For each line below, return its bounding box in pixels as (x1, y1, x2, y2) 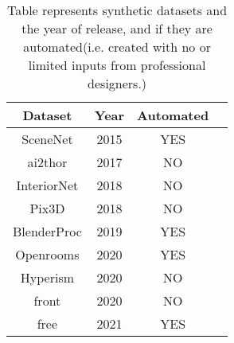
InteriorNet (16, 176, 79, 194)
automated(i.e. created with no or (23, 37, 211, 56)
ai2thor (27, 153, 68, 171)
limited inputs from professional (28, 56, 206, 74)
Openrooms (15, 245, 80, 263)
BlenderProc (13, 222, 82, 240)
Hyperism (20, 268, 75, 286)
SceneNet (21, 130, 73, 148)
